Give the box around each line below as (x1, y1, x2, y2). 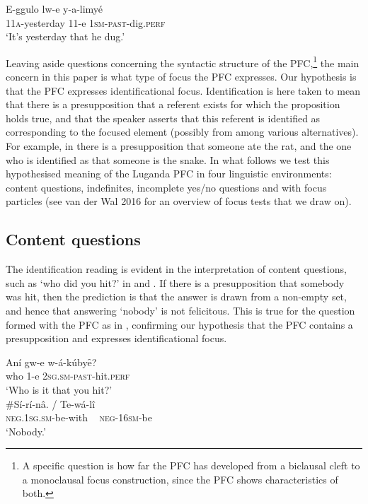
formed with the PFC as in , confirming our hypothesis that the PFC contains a (6, 317, 353, 332)
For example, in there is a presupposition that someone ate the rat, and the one (6, 139, 352, 153)
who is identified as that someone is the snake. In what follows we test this (6, 152, 330, 167)
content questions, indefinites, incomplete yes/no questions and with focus (6, 180, 327, 194)
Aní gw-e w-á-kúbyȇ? (6, 354, 97, 369)
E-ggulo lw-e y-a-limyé (6, 1, 103, 16)
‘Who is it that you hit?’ (6, 382, 113, 397)
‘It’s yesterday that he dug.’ (6, 29, 125, 44)
